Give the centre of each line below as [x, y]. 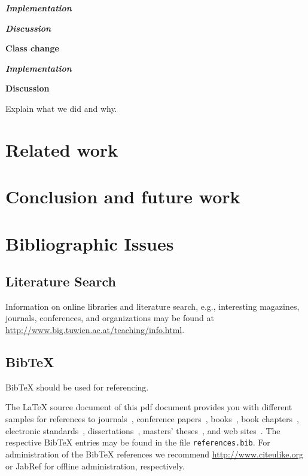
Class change [32, 48]
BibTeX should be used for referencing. [77, 387]
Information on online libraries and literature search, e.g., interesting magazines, [153, 306]
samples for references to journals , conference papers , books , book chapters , [152, 419]
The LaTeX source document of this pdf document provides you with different [149, 407]
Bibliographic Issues [90, 243]
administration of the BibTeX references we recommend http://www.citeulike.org [154, 454]
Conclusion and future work [123, 196]
